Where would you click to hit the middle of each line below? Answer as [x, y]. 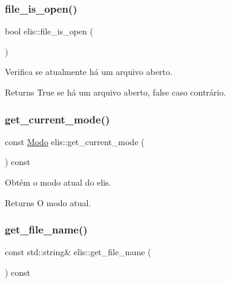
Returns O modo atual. [48, 202]
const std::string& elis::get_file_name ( [78, 252]
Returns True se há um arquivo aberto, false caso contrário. [116, 92]
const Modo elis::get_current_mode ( [75, 141]
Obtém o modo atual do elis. [58, 182]
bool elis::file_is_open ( [49, 31]
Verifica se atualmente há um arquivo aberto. [89, 72]
